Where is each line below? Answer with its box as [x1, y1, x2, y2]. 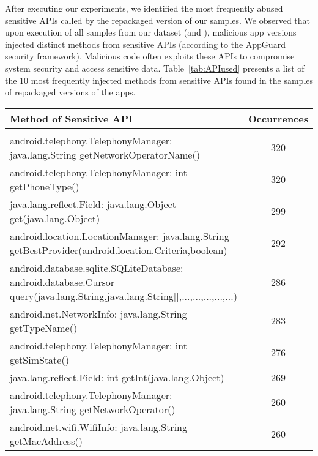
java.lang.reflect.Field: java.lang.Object [10, 196, 176, 211]
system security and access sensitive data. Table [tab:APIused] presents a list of [5, 61, 305, 74]
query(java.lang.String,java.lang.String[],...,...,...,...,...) [10, 288, 237, 303]
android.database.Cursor [10, 274, 115, 289]
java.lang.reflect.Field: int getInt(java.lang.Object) [10, 370, 224, 384]
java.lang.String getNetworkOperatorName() [10, 147, 200, 162]
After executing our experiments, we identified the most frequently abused [5, 2, 283, 14]
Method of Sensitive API [10, 111, 133, 125]
